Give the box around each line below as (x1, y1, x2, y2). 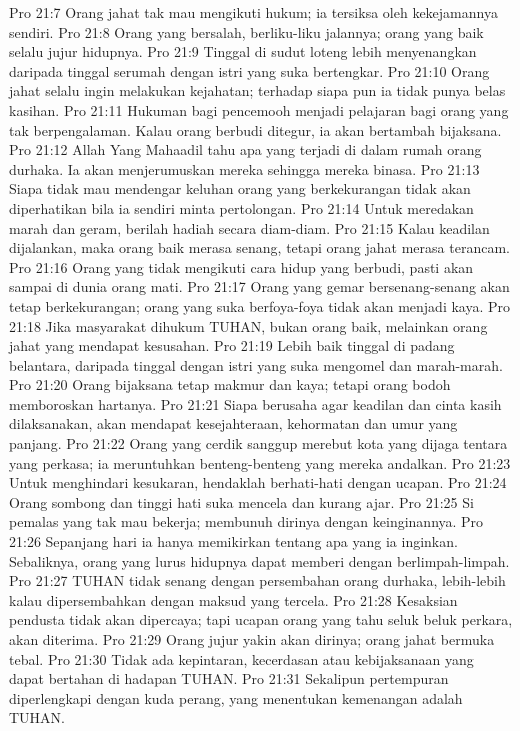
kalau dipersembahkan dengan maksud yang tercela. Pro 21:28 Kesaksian (9, 589, 458, 610)
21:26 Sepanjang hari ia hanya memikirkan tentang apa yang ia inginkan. (9, 531, 458, 552)
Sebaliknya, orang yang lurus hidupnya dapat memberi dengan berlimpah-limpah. (9, 550, 510, 571)
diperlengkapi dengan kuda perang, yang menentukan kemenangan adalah (9, 687, 463, 708)
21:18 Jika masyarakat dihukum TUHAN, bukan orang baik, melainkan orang (9, 315, 488, 336)
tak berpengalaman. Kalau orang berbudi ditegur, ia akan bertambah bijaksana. (9, 119, 502, 140)
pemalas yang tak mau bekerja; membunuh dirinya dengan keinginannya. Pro (9, 511, 484, 532)
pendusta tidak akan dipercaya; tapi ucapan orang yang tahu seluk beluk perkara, (9, 609, 513, 630)
